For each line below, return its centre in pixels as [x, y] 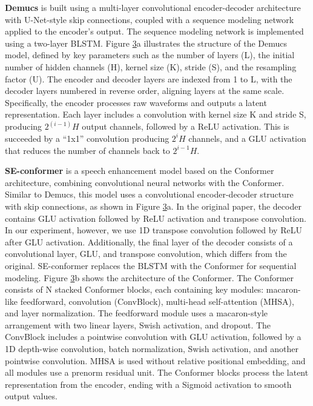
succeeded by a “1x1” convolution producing [87, 138]
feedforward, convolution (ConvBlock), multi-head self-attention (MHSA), [157, 301]
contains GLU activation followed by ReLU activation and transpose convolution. [156, 218]
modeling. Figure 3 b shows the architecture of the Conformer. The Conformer [150, 277]
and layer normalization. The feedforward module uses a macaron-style [137, 313]
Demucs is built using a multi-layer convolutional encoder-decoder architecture [153, 7]
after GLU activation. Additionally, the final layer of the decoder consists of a [149, 241]
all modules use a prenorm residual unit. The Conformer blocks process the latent [157, 372]
